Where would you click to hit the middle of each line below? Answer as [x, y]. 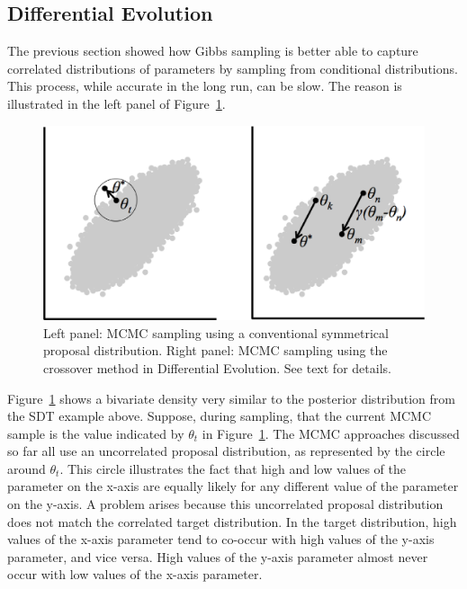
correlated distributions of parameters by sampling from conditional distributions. [233, 68]
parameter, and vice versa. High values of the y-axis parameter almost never [218, 556]
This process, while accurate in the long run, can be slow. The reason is [205, 86]
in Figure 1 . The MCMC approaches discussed [331, 433]
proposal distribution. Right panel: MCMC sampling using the [216, 350]
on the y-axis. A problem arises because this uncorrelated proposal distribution [225, 504]
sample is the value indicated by [96, 433]
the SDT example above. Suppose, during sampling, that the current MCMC [220, 416]
